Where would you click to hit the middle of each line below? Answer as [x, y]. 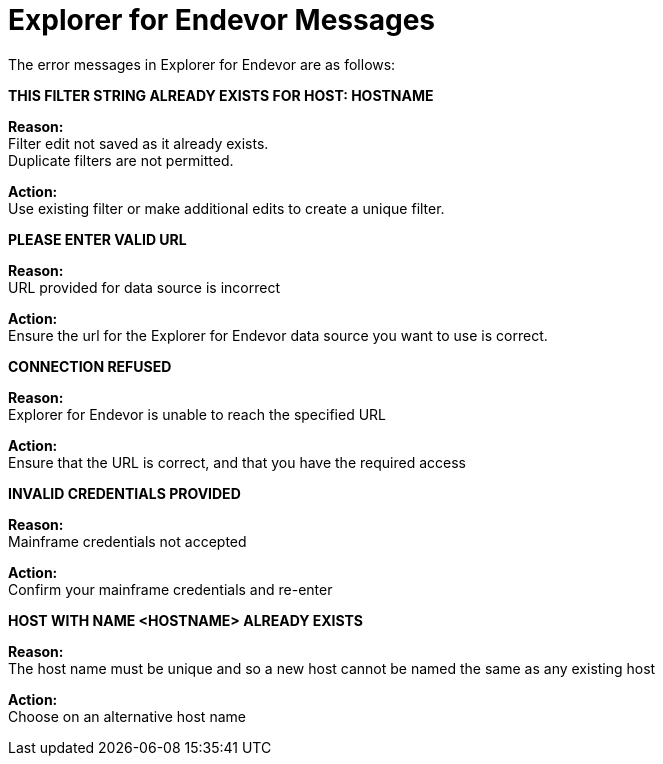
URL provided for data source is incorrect [144, 287]
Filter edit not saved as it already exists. [138, 143]
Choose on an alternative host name [127, 716]
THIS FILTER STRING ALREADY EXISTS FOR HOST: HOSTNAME [221, 95]
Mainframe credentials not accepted [127, 541]
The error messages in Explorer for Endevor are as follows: [202, 64]
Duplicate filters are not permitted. [121, 160]
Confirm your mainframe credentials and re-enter [170, 589]
